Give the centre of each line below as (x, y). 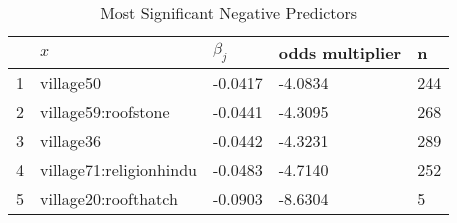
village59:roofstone (105, 111)
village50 (70, 82)
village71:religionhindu (119, 169)
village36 (70, 140)
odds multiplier (340, 52)
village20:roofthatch (109, 198)
